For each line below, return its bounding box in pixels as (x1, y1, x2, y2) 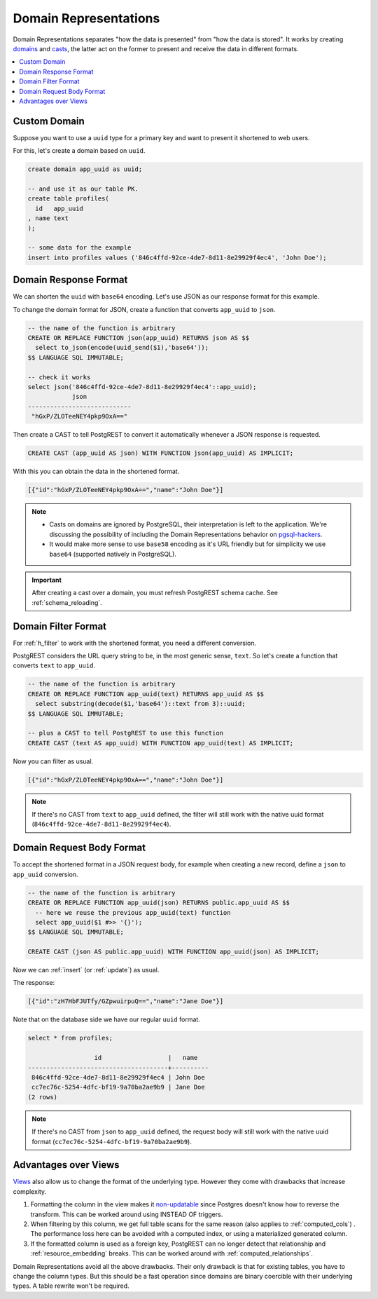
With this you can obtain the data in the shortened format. (13, 467, 180, 476)
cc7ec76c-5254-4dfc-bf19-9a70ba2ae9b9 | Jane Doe (31, 1083, 206, 1091)
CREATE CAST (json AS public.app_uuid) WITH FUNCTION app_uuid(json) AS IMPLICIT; (27, 948, 320, 956)
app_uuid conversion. (13, 870, 78, 878)
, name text (27, 215, 69, 222)
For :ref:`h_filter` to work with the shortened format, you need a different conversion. (13, 639, 257, 647)
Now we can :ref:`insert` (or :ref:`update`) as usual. (13, 966, 160, 974)
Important (31, 576, 62, 584)
